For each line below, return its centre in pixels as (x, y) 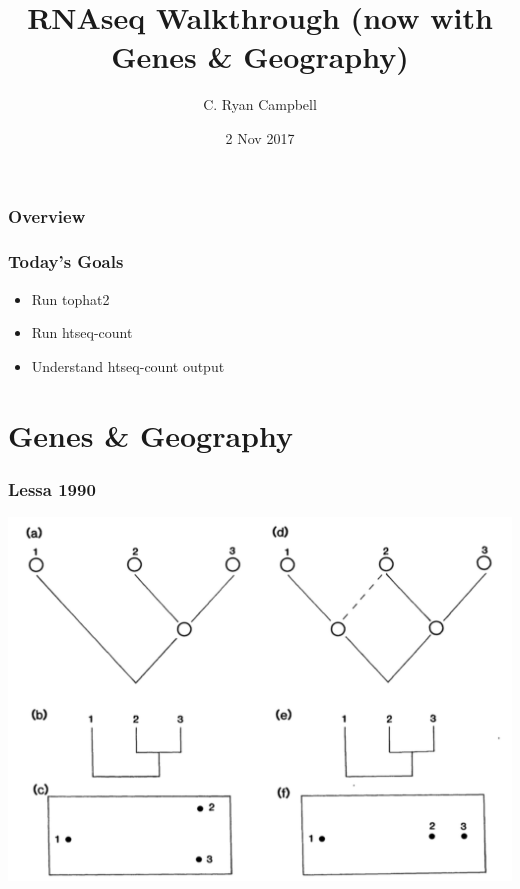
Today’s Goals (66, 261)
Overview (47, 215)
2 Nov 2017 (260, 137)
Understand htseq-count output (128, 365)
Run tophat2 (70, 298)
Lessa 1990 (52, 488)
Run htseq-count (82, 332)
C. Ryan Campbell (260, 104)
